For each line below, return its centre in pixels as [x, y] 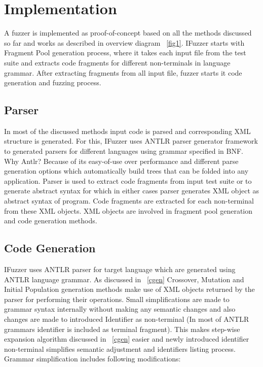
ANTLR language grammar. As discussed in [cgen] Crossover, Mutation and [124, 279]
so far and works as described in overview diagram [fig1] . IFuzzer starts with [124, 42]
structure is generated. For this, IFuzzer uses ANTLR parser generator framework [131, 141]
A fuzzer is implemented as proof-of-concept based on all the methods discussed [128, 33]
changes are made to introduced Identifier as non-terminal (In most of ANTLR [127, 319]
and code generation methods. [51, 221]
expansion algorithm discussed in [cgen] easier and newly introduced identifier [127, 339]
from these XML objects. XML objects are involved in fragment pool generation [128, 210]
